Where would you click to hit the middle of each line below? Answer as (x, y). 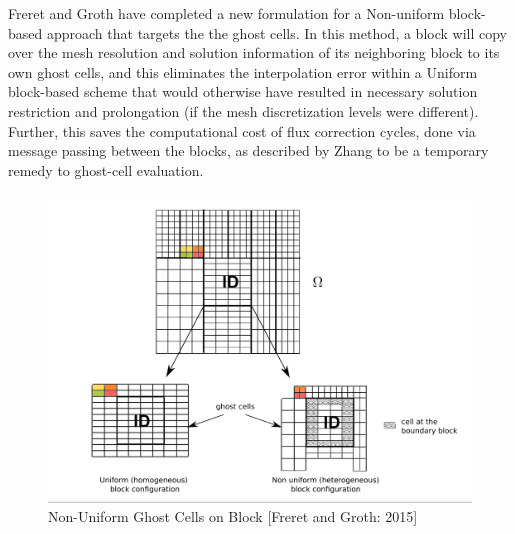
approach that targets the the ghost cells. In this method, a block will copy (276, 32)
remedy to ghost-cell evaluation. (106, 169)
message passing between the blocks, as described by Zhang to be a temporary (248, 150)
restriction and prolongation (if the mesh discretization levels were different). (243, 110)
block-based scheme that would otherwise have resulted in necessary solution (243, 91)
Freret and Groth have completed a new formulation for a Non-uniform (226, 13)
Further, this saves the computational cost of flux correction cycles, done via (242, 130)
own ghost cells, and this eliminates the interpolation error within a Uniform (243, 71)
